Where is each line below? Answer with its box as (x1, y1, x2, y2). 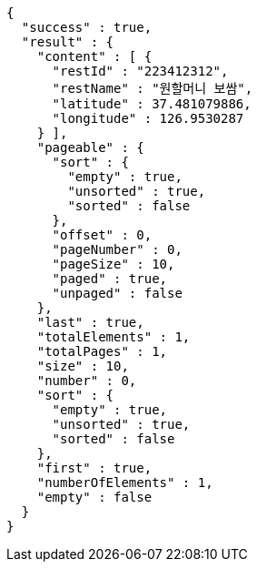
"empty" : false (36, 490, 153, 504)
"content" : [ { (36, 49, 153, 64)
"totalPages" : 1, (36, 344, 168, 359)
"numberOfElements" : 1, (36, 475, 213, 490)
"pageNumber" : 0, (52, 242, 183, 257)
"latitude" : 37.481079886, (52, 97, 252, 111)
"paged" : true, (52, 271, 168, 286)
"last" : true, (36, 315, 144, 330)
